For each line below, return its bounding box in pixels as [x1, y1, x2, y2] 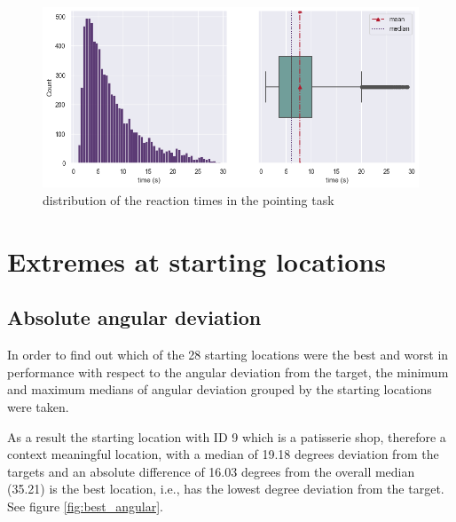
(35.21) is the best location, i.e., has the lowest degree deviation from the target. [7, 479, 444, 498]
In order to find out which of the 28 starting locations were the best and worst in [7, 345, 449, 364]
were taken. [7, 397, 69, 415]
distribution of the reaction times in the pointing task [43, 190, 334, 209]
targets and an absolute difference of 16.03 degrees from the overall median [7, 462, 415, 480]
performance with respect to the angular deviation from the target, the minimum [7, 362, 449, 381]
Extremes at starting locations [7, 242, 386, 279]
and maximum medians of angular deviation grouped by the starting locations [7, 380, 432, 399]
